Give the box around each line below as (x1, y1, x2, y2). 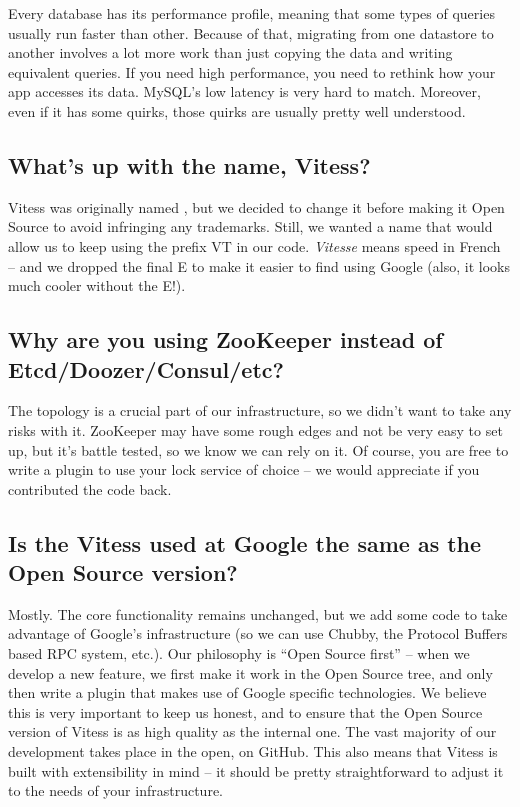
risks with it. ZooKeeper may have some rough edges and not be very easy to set (8, 419, 503, 440)
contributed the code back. (8, 478, 172, 499)
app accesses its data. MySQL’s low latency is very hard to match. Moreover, (8, 81, 481, 102)
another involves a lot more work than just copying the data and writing (8, 42, 453, 63)
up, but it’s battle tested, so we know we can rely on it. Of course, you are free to (8, 439, 509, 460)
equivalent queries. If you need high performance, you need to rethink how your (8, 61, 496, 82)
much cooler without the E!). (8, 275, 186, 296)
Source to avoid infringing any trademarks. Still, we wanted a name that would (8, 216, 493, 237)
